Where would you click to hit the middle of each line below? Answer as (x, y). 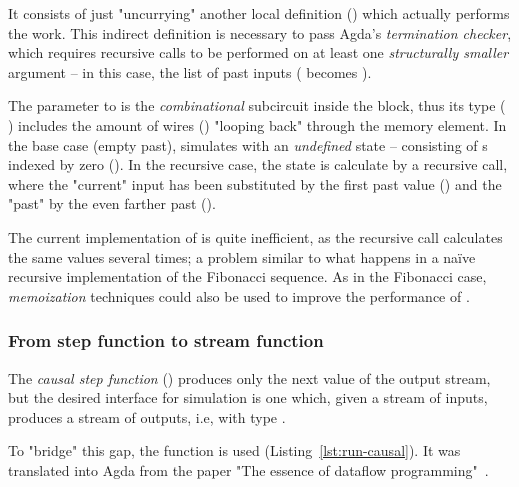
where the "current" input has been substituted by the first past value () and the (255, 183)
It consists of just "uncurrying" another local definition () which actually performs (259, 13)
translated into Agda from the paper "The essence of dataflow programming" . (248, 469)
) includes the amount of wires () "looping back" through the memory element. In (257, 124)
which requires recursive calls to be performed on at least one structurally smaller (258, 52)
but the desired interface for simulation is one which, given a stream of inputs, (248, 397)
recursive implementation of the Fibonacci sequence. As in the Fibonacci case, (247, 276)
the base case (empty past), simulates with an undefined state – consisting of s (248, 144)
